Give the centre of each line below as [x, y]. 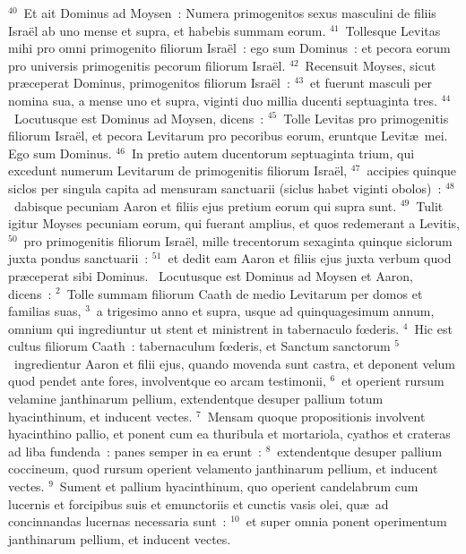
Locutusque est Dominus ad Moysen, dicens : [139, 118]
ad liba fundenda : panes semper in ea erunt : [135, 451]
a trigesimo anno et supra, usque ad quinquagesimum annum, [265, 311]
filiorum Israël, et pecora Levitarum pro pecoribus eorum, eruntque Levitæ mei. [228, 136]
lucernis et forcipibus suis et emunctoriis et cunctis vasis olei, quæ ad [198, 503]
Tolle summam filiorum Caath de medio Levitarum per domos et [245, 293]
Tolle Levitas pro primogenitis [366, 118]
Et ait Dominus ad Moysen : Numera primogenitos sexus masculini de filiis [230, 13]
